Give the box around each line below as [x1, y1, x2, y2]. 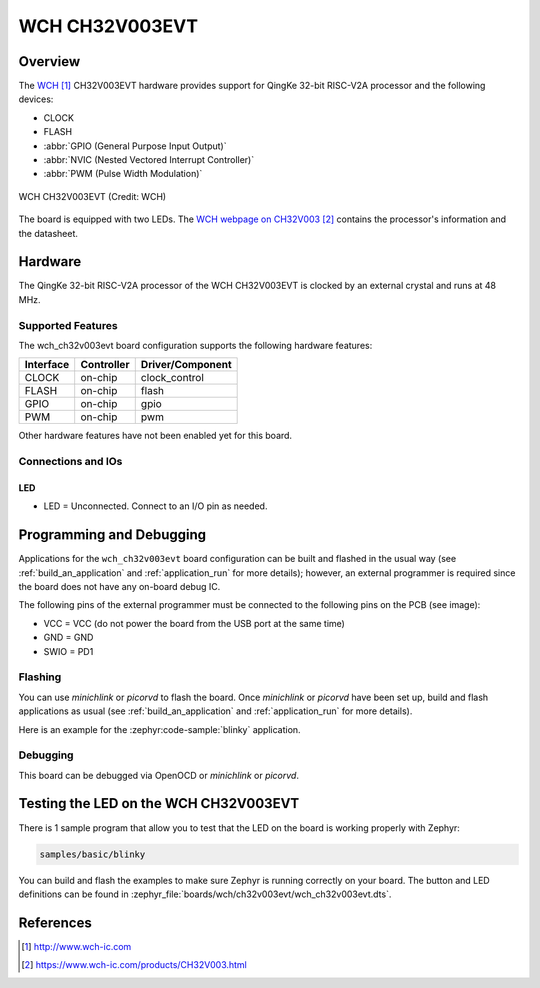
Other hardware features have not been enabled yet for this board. [18, 430, 293, 442]
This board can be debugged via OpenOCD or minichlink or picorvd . [18, 769, 300, 781]
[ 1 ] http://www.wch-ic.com [21, 940, 132, 952]
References [18, 914, 92, 931]
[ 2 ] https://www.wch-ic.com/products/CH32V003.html [21, 959, 247, 971]
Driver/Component [140, 358, 232, 372]
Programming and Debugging [18, 526, 207, 544]
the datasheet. [18, 227, 79, 239]
